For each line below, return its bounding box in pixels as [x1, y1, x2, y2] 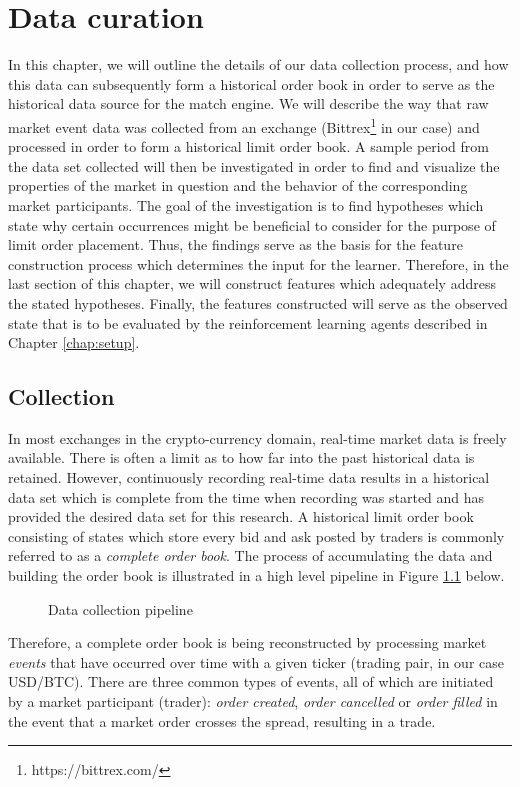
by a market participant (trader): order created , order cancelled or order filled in [8, 691, 498, 712]
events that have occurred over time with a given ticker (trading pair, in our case [8, 651, 505, 672]
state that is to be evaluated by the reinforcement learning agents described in [8, 312, 488, 333]
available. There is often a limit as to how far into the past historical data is [8, 447, 475, 468]
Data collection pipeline [48, 598, 193, 619]
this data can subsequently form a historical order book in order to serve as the [8, 73, 495, 94]
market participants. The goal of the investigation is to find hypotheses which [8, 194, 484, 215]
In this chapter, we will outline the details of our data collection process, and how [8, 54, 509, 75]
